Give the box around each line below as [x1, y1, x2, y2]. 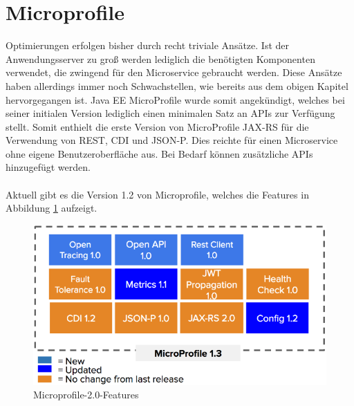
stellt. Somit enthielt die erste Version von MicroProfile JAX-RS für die [6, 119, 309, 133]
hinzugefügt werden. [6, 160, 91, 174]
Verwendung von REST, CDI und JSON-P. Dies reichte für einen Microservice [6, 133, 338, 147]
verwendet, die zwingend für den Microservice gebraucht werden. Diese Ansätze [6, 65, 342, 80]
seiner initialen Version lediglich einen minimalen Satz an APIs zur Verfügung [6, 106, 335, 120]
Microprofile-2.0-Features [33, 387, 139, 402]
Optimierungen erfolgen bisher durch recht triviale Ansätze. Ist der [6, 38, 290, 53]
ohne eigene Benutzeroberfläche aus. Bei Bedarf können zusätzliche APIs [6, 146, 313, 160]
